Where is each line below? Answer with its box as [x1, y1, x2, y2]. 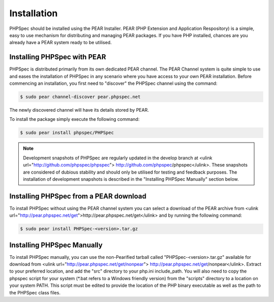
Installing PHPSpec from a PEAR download [9, 192, 147, 200]
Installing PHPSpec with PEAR [9, 53, 106, 61]
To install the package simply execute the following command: [9, 116, 140, 122]
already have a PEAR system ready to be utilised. [9, 40, 112, 46]
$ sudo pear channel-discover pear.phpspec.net [20, 94, 141, 99]
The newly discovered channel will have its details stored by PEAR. [9, 107, 149, 113]
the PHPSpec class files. [9, 289, 61, 295]
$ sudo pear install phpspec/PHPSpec [20, 130, 114, 136]
